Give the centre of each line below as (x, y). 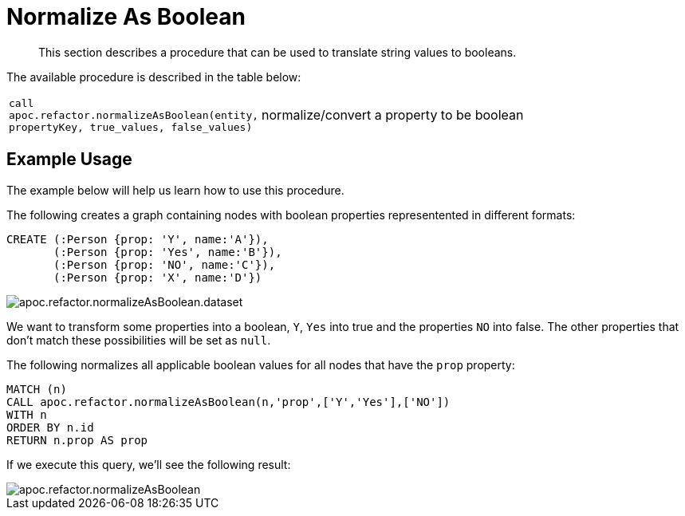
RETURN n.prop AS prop (77, 440)
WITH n (27, 414)
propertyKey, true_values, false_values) (131, 127)
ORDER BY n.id (50, 427)
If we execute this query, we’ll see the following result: (149, 464)
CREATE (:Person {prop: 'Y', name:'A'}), (138, 239)
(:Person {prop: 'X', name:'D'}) (158, 277)
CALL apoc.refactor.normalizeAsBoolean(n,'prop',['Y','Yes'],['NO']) (228, 402)
